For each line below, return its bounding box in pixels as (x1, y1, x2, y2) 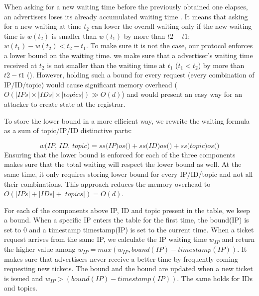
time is (4, 30, 25, 41)
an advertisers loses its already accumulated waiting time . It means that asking (4, 11, 248, 21)
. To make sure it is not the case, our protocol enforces (86, 40, 253, 51)
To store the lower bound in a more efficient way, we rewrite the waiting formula (4, 115, 250, 126)
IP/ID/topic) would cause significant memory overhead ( (4, 79, 177, 89)
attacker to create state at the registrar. (4, 98, 126, 109)
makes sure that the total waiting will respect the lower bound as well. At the (4, 159, 242, 169)
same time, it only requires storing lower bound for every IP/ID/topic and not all (4, 168, 253, 179)
